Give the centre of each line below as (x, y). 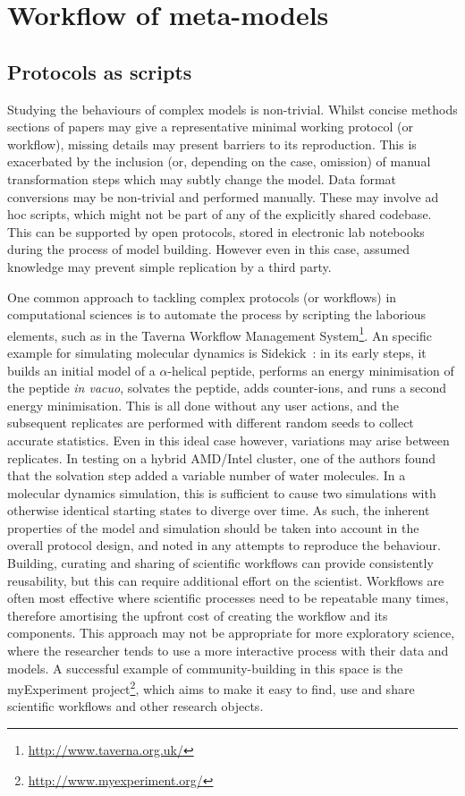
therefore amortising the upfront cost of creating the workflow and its (198, 615)
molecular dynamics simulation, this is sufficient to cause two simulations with (222, 492)
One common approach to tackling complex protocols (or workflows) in (202, 296)
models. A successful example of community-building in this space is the (205, 668)
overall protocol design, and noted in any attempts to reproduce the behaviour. (224, 545)
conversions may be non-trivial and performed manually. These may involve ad (223, 196)
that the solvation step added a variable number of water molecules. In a (207, 475)
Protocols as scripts (100, 71)
